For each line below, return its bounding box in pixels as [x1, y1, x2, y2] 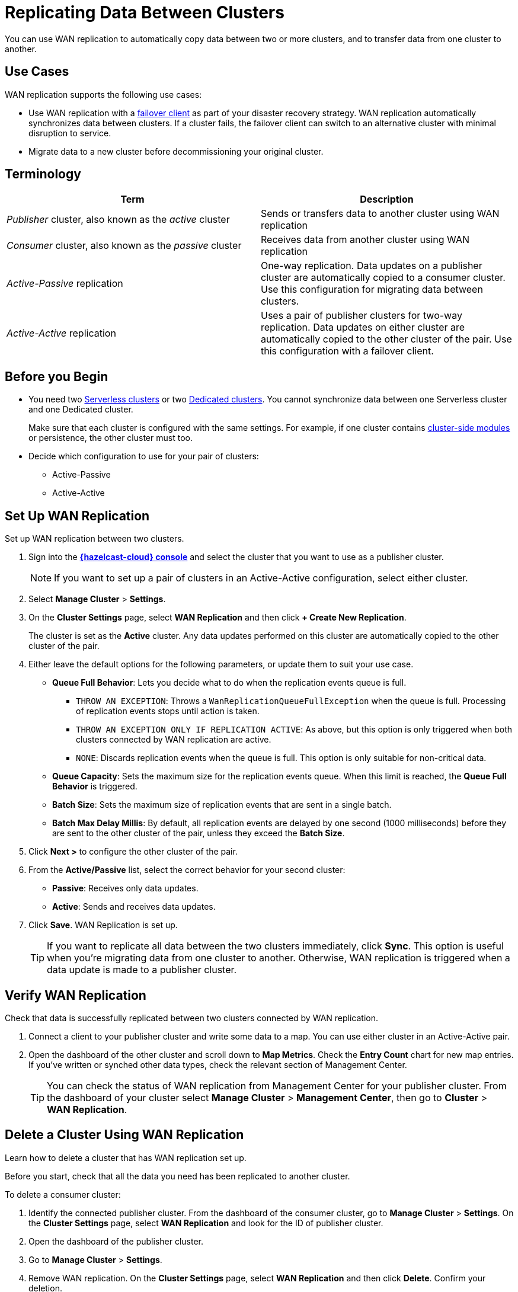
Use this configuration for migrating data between [261, 283, 483, 296]
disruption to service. [28, 127, 111, 138]
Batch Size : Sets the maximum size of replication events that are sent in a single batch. [52, 799, 392, 810]
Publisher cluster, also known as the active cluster [7, 213, 230, 226]
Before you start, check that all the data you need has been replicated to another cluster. [5, 1171, 350, 1181]
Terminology [5, 167, 81, 182]
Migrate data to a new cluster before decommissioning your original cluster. [28, 146, 324, 156]
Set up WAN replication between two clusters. [5, 533, 184, 544]
